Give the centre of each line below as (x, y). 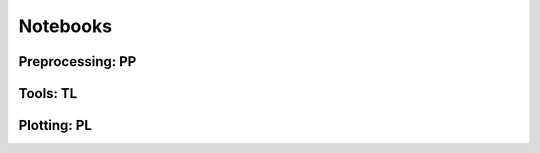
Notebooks (65, 26)
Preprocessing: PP (77, 61)
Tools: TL (48, 93)
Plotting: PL (55, 125)
